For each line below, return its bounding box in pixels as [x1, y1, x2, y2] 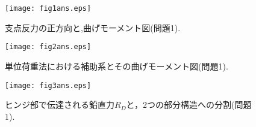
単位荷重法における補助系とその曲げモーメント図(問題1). [5, 59, 228, 72]
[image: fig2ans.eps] [5, 43, 92, 52]
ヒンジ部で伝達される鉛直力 [5, 98, 114, 111]
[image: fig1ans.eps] [5, 4, 92, 13]
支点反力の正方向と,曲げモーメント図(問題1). [5, 21, 181, 34]
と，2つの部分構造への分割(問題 [126, 98, 252, 111]
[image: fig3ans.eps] [5, 81, 92, 90]
